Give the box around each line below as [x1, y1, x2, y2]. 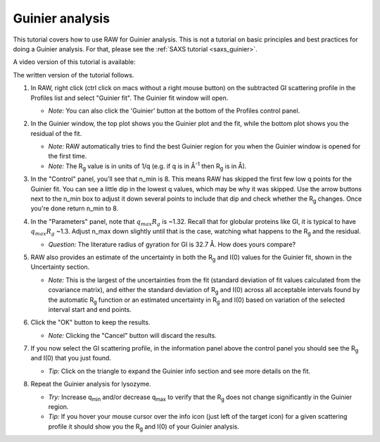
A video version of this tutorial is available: [13, 58, 136, 66]
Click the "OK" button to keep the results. [30, 318, 151, 327]
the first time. [48, 152, 87, 160]
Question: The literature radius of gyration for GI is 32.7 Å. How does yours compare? [48, 240, 296, 248]
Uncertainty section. [30, 263, 90, 271]
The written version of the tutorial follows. [13, 70, 134, 79]
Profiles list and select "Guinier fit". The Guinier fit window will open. [30, 94, 229, 102]
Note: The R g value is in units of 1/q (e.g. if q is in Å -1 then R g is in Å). [48, 160, 247, 172]
